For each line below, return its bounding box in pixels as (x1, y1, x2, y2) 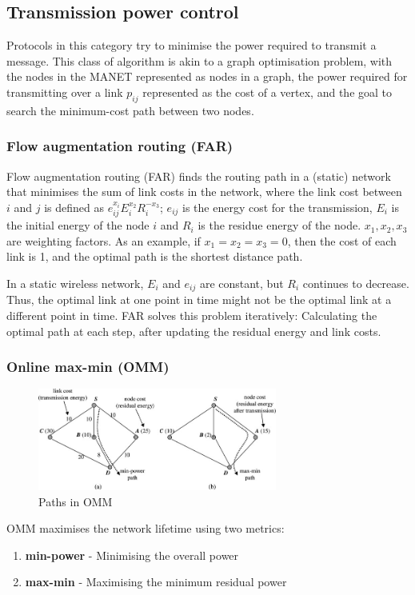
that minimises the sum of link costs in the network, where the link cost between (6, 183, 402, 200)
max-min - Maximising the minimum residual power (25, 573, 287, 590)
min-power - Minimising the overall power (25, 546, 239, 563)
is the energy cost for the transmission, (182, 198, 373, 215)
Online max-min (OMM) (6, 357, 170, 377)
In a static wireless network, (6, 274, 144, 291)
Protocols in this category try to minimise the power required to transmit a (6, 37, 377, 54)
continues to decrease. (302, 274, 409, 291)
